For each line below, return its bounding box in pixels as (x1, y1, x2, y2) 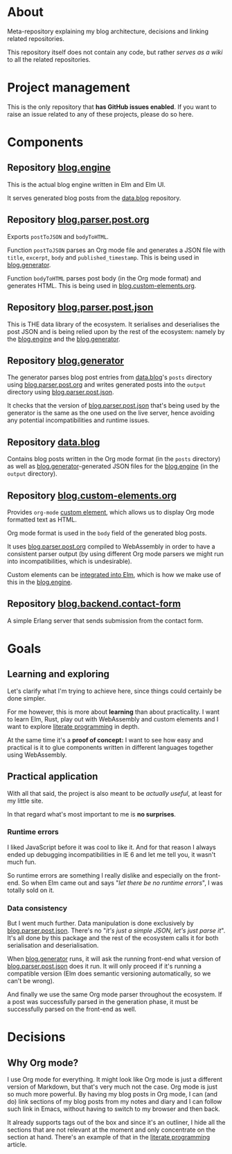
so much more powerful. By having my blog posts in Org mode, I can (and (7, 1090, 218, 1098)
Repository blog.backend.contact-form (7, 598, 181, 610)
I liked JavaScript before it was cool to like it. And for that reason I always (7, 843, 216, 851)
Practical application (7, 771, 98, 783)
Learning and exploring (7, 668, 109, 680)
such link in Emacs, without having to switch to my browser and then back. (7, 1105, 220, 1113)
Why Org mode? (7, 1057, 79, 1069)
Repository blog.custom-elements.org (7, 490, 177, 501)
